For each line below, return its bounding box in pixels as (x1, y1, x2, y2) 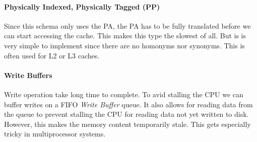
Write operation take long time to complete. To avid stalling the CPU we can (4, 89, 243, 99)
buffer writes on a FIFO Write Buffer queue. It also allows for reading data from (4, 99, 253, 109)
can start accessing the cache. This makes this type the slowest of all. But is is (4, 30, 246, 41)
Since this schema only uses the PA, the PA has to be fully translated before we (4, 20, 251, 31)
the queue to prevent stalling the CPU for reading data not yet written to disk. (4, 109, 249, 119)
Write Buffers (4, 69, 52, 80)
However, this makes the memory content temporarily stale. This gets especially (4, 118, 251, 129)
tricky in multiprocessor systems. (4, 128, 106, 139)
